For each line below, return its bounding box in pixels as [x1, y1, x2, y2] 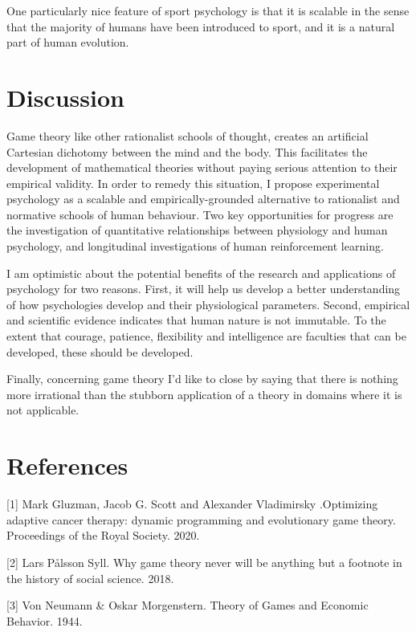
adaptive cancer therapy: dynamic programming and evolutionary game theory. [6, 511, 396, 528]
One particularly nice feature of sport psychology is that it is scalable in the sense [6, 2, 410, 18]
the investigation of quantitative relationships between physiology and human [6, 222, 388, 239]
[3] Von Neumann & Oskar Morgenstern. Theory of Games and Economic [6, 597, 369, 614]
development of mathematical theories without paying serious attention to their [6, 159, 398, 176]
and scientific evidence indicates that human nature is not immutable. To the [6, 312, 386, 328]
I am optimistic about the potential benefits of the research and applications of [6, 264, 396, 281]
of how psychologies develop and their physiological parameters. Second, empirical [6, 296, 410, 312]
